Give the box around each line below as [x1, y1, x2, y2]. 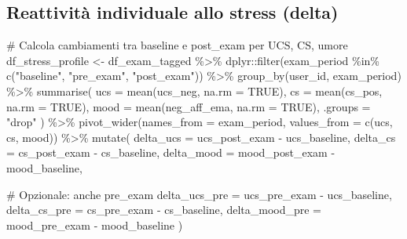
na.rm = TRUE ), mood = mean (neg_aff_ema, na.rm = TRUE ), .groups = [6, 98, 371, 114]
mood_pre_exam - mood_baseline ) [6, 216, 183, 233]
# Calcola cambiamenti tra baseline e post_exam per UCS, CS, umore [6, 37, 348, 53]
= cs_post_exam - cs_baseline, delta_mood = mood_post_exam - [6, 144, 335, 161]
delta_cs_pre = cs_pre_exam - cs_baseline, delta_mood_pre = [6, 201, 322, 218]
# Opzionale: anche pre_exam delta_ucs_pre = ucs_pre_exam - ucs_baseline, [6, 186, 392, 202]
